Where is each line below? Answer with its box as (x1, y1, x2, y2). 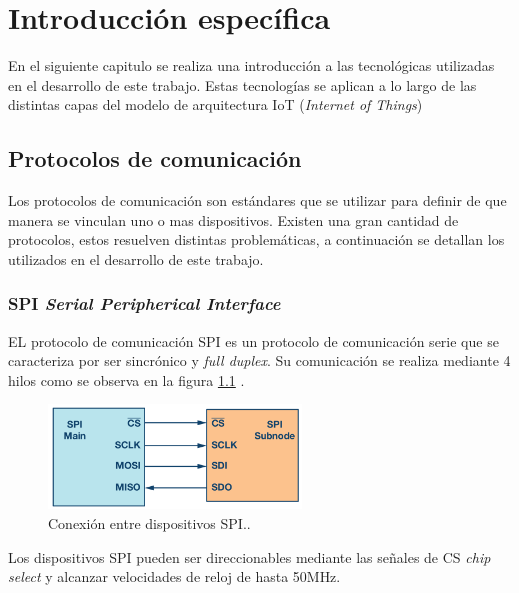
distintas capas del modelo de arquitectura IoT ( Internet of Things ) (8, 94, 423, 115)
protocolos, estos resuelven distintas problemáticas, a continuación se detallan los (8, 229, 505, 250)
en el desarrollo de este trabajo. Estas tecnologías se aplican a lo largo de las (8, 74, 477, 95)
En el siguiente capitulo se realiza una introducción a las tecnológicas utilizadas (8, 55, 495, 76)
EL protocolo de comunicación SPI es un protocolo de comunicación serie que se (8, 330, 499, 351)
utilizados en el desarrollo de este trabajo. (8, 248, 264, 269)
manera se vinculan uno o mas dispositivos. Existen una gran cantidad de (8, 209, 459, 230)
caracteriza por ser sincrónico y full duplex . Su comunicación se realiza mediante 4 (8, 350, 511, 371)
